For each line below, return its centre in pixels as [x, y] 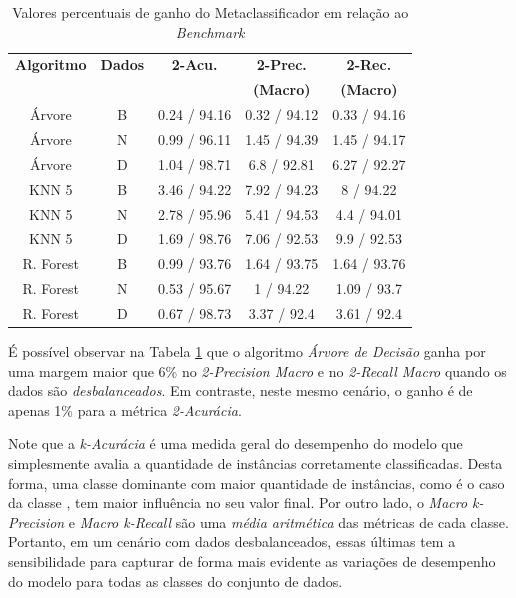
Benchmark [210, 31]
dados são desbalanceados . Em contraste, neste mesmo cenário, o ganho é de [240, 390]
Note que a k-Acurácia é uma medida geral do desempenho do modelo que [235, 443]
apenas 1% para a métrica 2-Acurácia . [125, 409]
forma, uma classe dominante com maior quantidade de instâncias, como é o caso [256, 482]
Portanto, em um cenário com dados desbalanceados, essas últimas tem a [232, 541]
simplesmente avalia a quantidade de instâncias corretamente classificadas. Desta [255, 462]
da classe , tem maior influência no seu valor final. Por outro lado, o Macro [238, 502]
